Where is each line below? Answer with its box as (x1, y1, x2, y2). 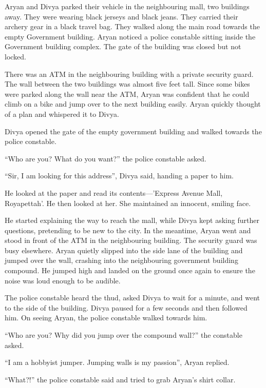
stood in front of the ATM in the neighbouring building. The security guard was (5, 235, 257, 246)
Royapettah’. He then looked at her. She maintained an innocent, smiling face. (5, 197, 251, 208)
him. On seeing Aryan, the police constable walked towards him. (5, 312, 207, 323)
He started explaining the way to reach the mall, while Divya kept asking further (5, 215, 259, 226)
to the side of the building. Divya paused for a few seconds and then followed (5, 302, 248, 313)
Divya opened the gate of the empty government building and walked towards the (5, 126, 262, 136)
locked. (5, 51, 26, 62)
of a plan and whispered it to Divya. (5, 108, 119, 119)
